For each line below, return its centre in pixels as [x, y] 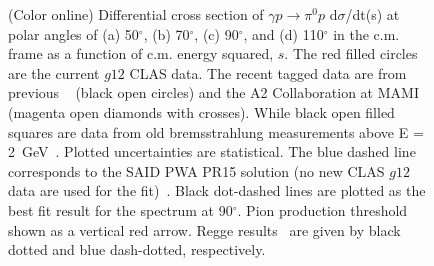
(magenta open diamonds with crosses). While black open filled [201, 111]
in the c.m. [366, 33]
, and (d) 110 [283, 33]
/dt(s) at [372, 14]
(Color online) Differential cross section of [136, 14]
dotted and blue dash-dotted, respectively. [137, 249]
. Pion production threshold [322, 209]
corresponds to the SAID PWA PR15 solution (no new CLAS [196, 170]
